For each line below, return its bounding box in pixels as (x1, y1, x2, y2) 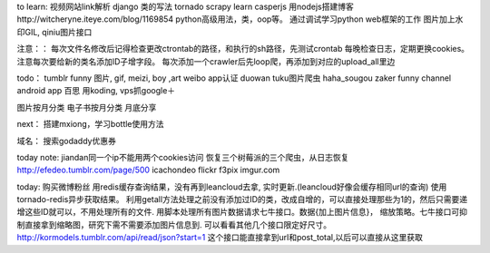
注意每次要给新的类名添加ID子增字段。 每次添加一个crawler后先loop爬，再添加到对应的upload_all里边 (16, 55, 396, 67)
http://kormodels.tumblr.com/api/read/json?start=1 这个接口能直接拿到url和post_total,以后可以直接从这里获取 (16, 232, 424, 243)
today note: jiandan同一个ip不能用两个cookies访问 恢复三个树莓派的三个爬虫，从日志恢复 (16, 151, 349, 162)
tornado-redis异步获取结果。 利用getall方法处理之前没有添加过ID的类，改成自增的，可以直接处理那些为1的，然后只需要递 (16, 194, 467, 205)
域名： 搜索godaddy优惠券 (16, 135, 117, 146)
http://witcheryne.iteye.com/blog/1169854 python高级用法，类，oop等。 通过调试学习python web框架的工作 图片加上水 (16, 14, 464, 24)
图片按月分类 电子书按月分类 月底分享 (16, 102, 157, 112)
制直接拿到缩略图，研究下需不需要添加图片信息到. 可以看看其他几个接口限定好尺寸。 (16, 219, 331, 230)
